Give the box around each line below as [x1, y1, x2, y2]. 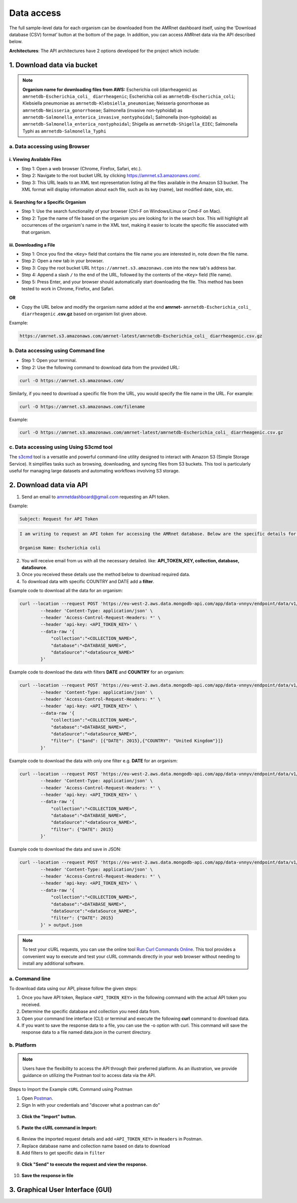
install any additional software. [22, 960, 85, 966]
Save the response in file [21, 1173, 74, 1179]
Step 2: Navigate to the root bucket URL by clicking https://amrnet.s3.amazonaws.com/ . [21, 173, 201, 179]
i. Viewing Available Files [9, 156, 62, 162]
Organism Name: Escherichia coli [19, 545, 101, 550]
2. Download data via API [9, 480, 88, 489]
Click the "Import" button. [21, 1113, 77, 1119]
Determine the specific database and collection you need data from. [21, 1008, 161, 1014]
